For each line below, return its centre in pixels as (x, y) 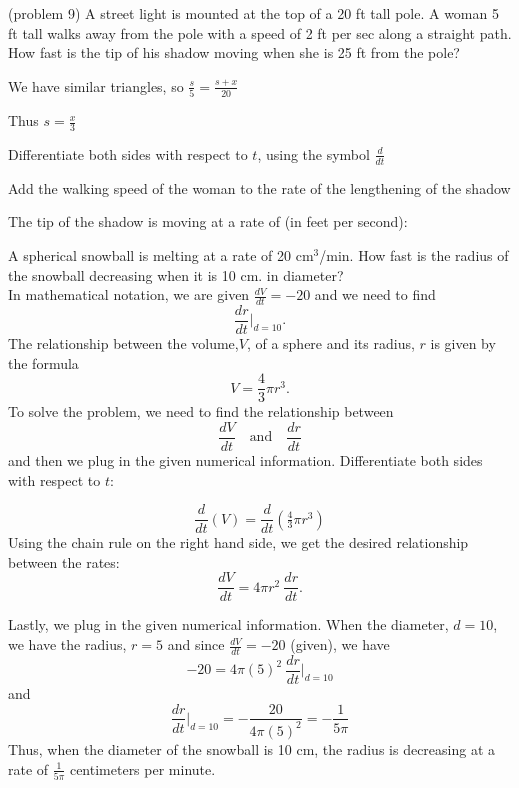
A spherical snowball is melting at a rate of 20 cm (161, 254)
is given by (463, 343)
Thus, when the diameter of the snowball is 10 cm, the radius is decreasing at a (252, 748)
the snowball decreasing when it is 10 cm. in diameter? (176, 274)
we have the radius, (67, 644)
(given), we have (340, 644)
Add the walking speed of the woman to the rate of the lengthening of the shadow (259, 187)
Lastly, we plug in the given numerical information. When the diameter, (228, 624)
